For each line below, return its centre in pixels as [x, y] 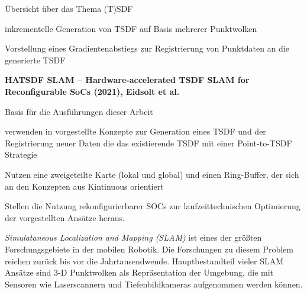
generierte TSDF [35, 60]
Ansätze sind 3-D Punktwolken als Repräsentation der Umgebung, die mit [139, 272]
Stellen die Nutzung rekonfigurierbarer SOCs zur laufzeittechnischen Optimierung [153, 206]
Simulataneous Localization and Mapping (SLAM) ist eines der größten [133, 237]
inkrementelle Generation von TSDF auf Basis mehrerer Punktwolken [131, 28]
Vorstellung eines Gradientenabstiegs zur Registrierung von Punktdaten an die [147, 48]
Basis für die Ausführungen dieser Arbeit [79, 111]
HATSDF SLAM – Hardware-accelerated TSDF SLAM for [127, 80]
